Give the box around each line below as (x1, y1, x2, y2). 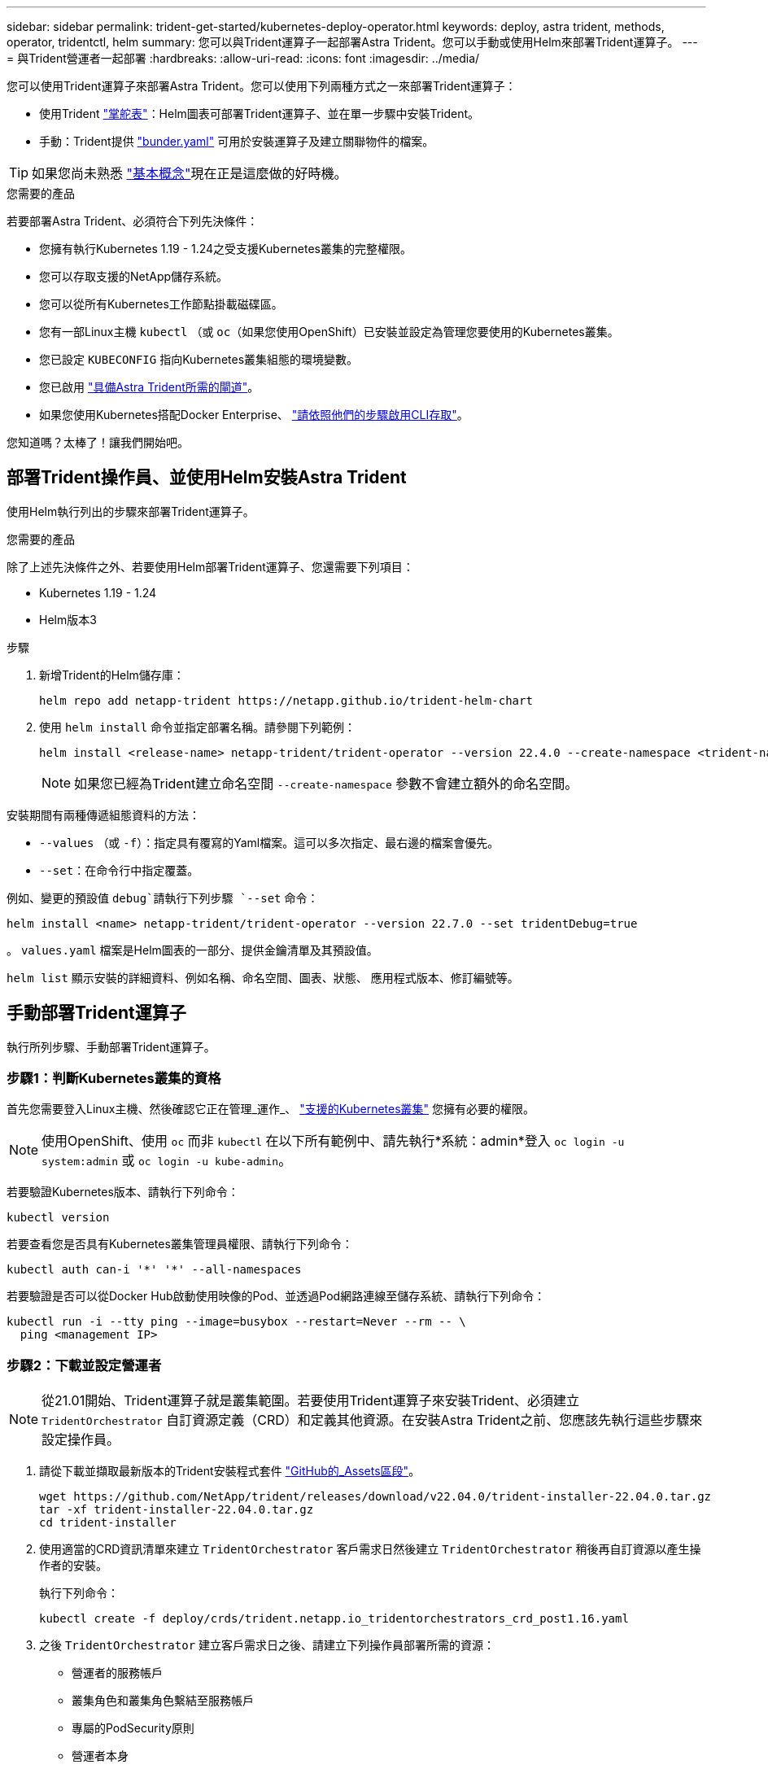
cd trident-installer (39, 1516, 177, 1530)
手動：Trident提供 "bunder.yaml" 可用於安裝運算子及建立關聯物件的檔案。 (39, 134, 434, 148)
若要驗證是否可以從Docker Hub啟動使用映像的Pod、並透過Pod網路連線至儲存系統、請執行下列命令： (7, 1289, 546, 1304)
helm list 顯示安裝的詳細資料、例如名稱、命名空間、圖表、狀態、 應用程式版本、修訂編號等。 (7, 970, 519, 985)
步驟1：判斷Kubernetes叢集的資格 (7, 1070, 221, 1087)
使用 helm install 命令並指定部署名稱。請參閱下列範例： (39, 719, 356, 734)
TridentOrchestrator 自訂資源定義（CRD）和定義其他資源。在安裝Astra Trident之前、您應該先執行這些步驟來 (41, 1412, 703, 1429)
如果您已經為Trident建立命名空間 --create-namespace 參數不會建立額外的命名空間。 (74, 775, 578, 792)
